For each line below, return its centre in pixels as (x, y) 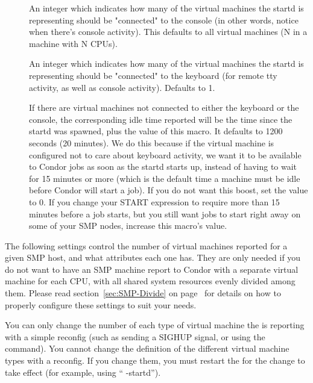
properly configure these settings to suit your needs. (101, 304)
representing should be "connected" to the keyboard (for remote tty (153, 75)
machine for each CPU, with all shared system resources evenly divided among (150, 281)
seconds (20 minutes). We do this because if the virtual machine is (152, 142)
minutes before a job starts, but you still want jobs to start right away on (165, 213)
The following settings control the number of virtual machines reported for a (146, 245)
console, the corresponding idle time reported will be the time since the (161, 119)
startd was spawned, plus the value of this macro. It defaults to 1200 (156, 131)
